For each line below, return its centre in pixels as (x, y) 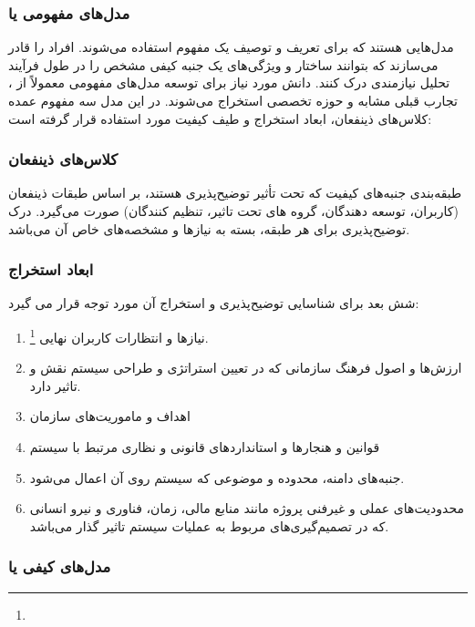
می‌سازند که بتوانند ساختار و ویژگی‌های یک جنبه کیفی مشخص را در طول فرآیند (223, 64)
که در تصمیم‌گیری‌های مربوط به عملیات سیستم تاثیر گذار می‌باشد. (209, 525)
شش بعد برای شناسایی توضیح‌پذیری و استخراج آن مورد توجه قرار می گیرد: (214, 303)
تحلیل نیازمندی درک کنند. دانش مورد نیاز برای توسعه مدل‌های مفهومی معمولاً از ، (229, 82)
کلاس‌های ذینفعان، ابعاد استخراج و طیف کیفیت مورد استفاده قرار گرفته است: (220, 118)
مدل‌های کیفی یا (60, 566)
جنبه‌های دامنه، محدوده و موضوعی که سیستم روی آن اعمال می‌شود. (217, 477)
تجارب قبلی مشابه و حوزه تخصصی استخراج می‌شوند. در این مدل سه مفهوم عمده (233, 100)
